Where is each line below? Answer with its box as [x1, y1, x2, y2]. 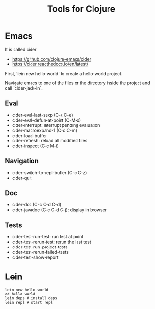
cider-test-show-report [12, 254, 59, 260]
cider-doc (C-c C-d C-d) [12, 202, 62, 208]
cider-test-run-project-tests [12, 244, 68, 250]
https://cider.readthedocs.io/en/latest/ [12, 61, 89, 67]
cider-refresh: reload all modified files [12, 138, 88, 143]
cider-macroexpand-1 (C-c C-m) [12, 127, 77, 133]
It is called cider [5, 46, 37, 52]
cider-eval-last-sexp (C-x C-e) [12, 112, 74, 118]
